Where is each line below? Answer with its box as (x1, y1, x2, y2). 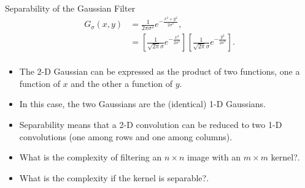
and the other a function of (71, 77, 173, 89)
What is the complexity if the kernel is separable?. (19, 171, 209, 184)
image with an (187, 151, 241, 164)
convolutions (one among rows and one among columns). (19, 130, 233, 143)
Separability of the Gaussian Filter (5, 2, 136, 14)
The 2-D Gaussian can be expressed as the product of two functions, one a (19, 65, 300, 78)
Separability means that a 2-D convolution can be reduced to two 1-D (19, 118, 282, 131)
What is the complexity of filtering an (19, 151, 162, 164)
